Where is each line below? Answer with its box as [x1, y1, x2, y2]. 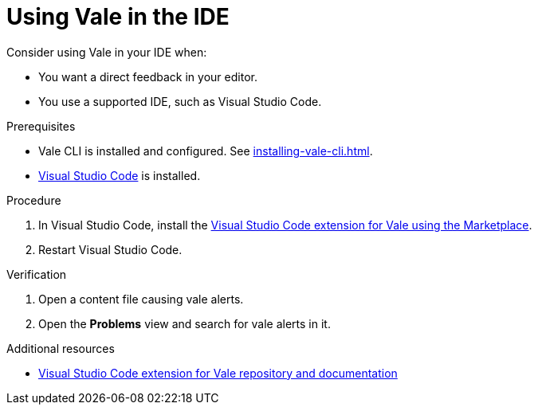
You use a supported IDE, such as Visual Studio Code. [38, 94, 322, 108]
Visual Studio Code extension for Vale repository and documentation [38, 366, 398, 380]
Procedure [6, 193, 61, 207]
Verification [6, 267, 67, 281]
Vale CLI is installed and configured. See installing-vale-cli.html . [38, 143, 373, 158]
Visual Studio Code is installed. [38, 168, 201, 182]
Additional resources [6, 341, 115, 355]
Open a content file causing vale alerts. [38, 292, 244, 306]
